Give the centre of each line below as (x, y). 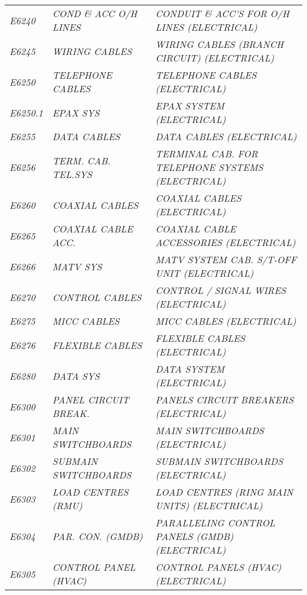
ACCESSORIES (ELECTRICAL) (226, 242)
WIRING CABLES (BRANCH (220, 44)
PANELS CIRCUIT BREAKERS (225, 400)
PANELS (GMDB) (195, 536)
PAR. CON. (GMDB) (97, 536)
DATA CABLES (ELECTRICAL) (226, 136)
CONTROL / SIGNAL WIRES (221, 290)
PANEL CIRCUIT (91, 400)
